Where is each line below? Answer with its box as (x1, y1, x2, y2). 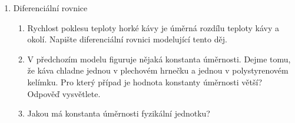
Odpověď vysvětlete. (27, 87, 101, 99)
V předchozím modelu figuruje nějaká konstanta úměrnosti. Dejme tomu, (27, 52, 291, 65)
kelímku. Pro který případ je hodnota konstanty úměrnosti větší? (27, 75, 263, 88)
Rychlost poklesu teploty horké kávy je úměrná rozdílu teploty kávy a (27, 21, 280, 34)
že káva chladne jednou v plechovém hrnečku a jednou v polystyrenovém (27, 64, 289, 77)
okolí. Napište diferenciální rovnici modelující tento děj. (27, 33, 227, 45)
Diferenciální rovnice (13, 2, 88, 14)
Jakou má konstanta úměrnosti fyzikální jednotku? (27, 107, 210, 119)
